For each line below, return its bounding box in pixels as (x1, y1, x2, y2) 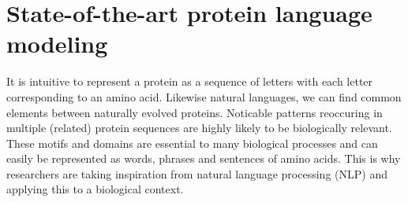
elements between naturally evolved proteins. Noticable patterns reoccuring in (6, 104, 383, 120)
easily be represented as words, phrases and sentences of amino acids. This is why (6, 150, 401, 167)
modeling (6, 28, 108, 60)
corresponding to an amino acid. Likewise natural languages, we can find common (6, 88, 402, 105)
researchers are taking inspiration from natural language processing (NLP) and (6, 165, 387, 182)
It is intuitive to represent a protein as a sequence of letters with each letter (6, 73, 373, 90)
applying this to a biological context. (6, 181, 184, 197)
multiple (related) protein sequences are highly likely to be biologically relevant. (6, 119, 392, 136)
